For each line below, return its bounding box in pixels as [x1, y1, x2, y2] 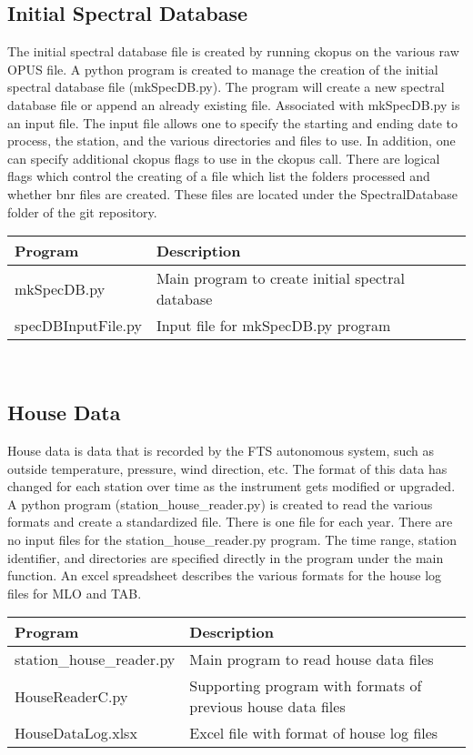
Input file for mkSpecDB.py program [156, 315, 391, 337]
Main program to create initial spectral [156, 267, 406, 289]
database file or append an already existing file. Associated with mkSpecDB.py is [7, 95, 460, 114]
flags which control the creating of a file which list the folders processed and [7, 166, 430, 186]
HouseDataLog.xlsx [15, 722, 137, 744]
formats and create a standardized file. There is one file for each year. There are [7, 512, 453, 531]
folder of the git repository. [7, 202, 157, 221]
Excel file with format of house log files [189, 722, 438, 744]
